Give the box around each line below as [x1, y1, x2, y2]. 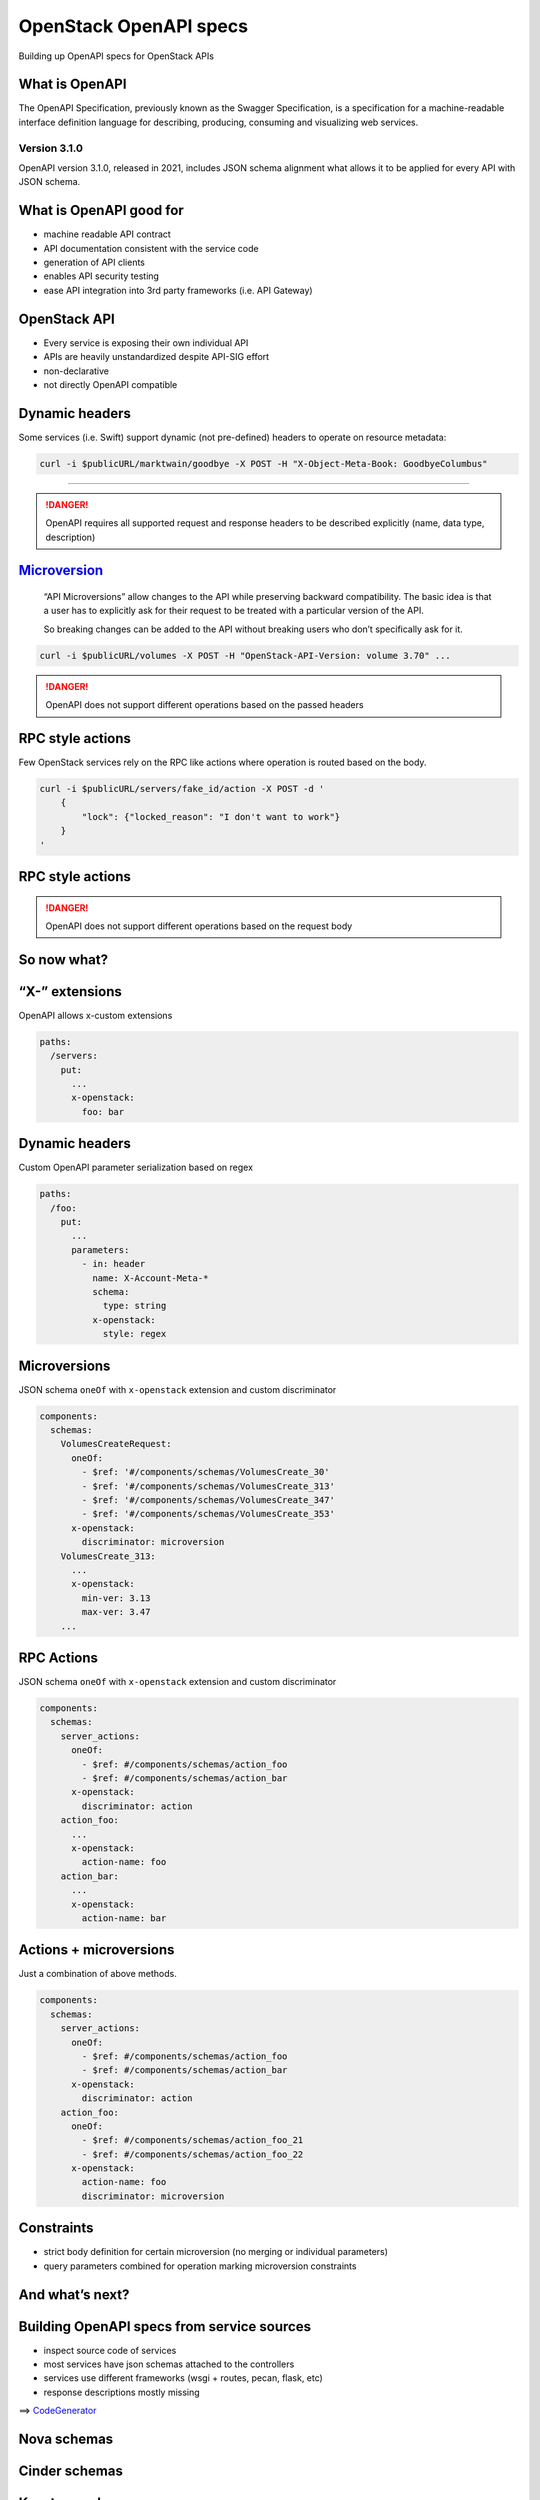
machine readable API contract [43, 228, 172, 240]
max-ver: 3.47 [81, 1606, 151, 1618]
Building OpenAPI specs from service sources [18, 2318, 312, 2335]
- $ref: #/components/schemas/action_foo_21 [81, 2135, 304, 2146]
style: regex [102, 1328, 167, 1340]
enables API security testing [43, 270, 160, 282]
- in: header [81, 1258, 146, 1270]
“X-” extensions [18, 983, 122, 1000]
